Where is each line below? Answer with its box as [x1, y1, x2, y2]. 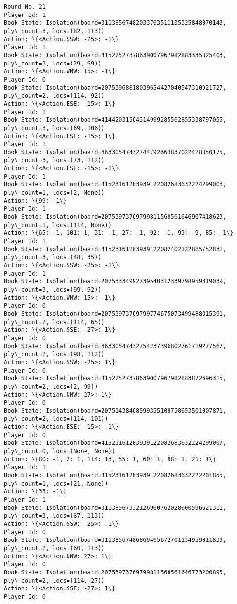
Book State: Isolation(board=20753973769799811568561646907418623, [4, 213, 227, 221]
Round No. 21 [4, 3, 46, 10]
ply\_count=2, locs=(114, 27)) [4, 577, 105, 584]
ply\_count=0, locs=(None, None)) [4, 448, 116, 455]
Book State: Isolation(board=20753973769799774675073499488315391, [4, 310, 227, 317]
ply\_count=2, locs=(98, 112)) [4, 351, 105, 358]
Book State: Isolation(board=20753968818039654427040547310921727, [4, 84, 227, 91]
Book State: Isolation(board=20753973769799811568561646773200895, [4, 569, 227, 576]
